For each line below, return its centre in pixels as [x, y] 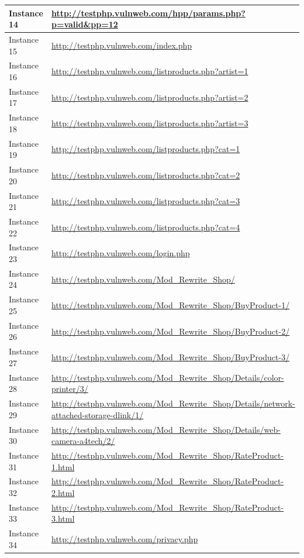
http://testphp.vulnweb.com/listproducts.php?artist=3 [150, 123]
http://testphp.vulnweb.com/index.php [122, 45]
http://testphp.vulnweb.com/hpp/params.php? [148, 13]
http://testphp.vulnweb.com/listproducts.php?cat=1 [146, 149]
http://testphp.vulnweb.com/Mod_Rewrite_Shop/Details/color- [167, 377]
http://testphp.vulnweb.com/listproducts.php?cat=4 [146, 227]
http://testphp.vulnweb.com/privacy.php [125, 539]
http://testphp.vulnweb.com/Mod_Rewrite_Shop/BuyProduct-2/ [170, 331]
